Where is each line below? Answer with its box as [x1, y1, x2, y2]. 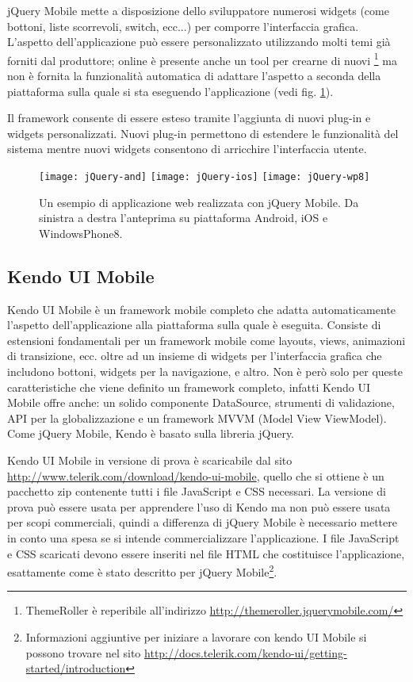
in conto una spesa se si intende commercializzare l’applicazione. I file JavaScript [7, 529, 400, 546]
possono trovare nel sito [25, 644, 141, 661]
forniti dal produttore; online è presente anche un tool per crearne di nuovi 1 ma [7, 49, 397, 68]
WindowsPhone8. [39, 224, 123, 241]
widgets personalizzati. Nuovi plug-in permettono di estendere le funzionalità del [7, 125, 399, 141]
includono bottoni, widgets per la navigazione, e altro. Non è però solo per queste [7, 363, 403, 380]
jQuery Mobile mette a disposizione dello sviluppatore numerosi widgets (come [7, 2, 389, 18]
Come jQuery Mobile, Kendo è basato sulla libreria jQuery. [7, 425, 295, 442]
